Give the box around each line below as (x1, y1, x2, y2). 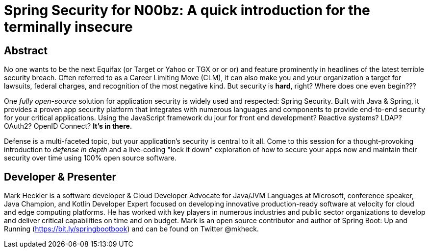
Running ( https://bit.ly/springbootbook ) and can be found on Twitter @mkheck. (4, 225, 259, 233)
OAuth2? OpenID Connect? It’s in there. (4, 122, 132, 131)
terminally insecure (4, 19, 133, 35)
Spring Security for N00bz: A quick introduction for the (4, 2, 370, 19)
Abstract (4, 44, 48, 57)
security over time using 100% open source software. (4, 154, 177, 162)
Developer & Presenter (4, 170, 116, 183)
